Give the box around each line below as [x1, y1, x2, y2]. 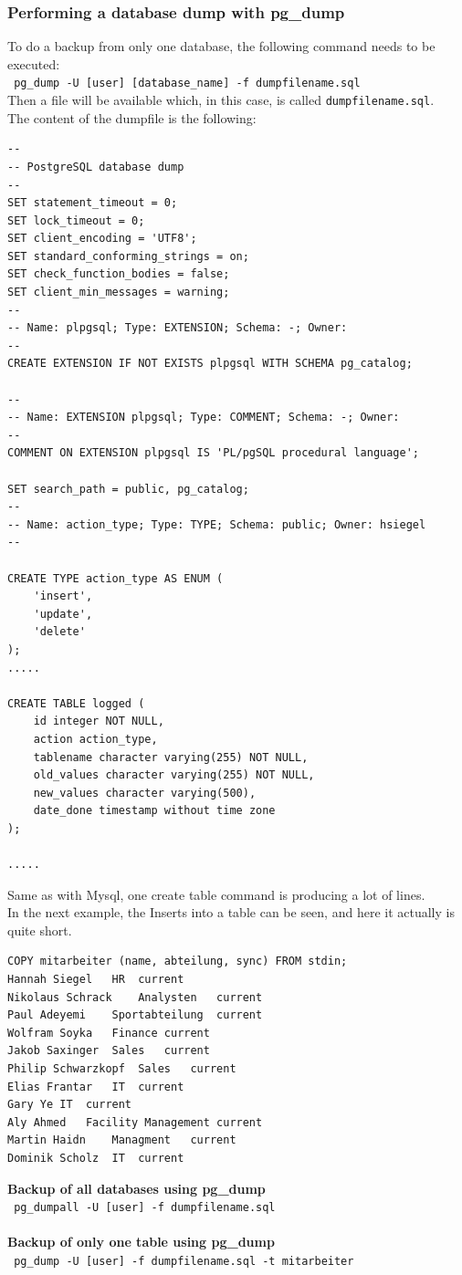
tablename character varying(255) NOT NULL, [33, 750, 309, 764]
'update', [33, 607, 93, 621]
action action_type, [33, 732, 158, 746]
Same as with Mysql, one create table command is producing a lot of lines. [7, 884, 425, 904]
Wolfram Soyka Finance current [7, 1026, 210, 1040]
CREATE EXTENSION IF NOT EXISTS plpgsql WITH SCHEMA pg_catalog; [7, 357, 413, 371]
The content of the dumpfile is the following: [7, 108, 257, 127]
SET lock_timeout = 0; [7, 214, 145, 227]
